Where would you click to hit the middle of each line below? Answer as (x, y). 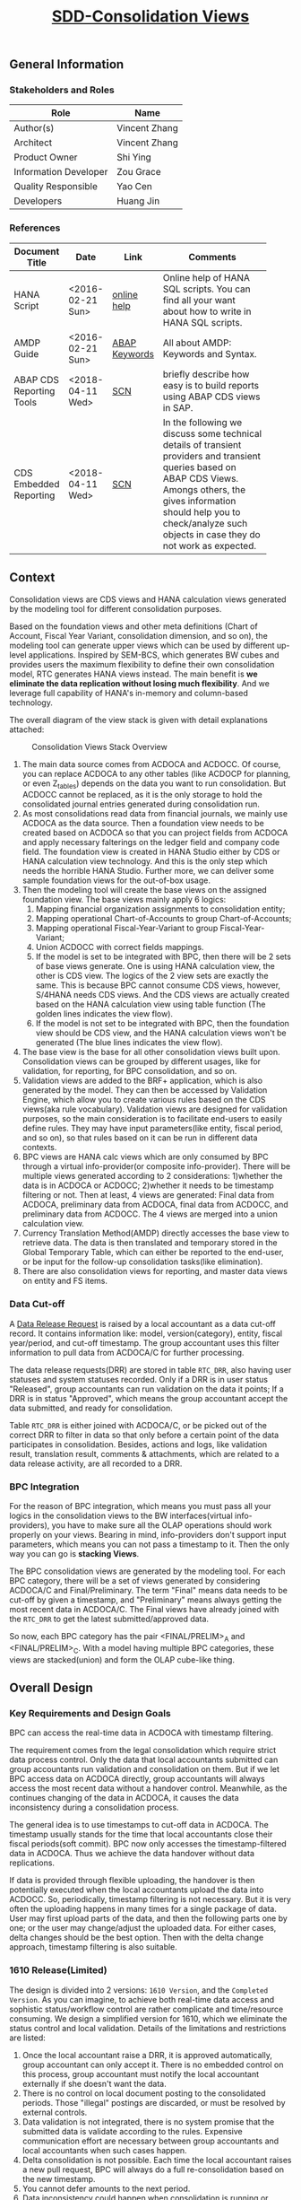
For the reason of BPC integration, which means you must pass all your (140, 1506)
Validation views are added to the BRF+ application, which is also (142, 1081)
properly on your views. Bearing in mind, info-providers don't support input (148, 1534)
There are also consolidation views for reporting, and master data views (155, 1271)
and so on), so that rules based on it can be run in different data (140, 1138)
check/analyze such (205, 523)
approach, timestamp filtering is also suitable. (93, 1947)
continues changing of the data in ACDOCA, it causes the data (124, 1798)
